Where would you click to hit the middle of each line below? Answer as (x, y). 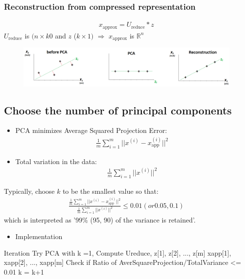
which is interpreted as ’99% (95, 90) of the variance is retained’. (100, 220)
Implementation (39, 236)
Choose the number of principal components (118, 110)
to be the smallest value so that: (110, 191)
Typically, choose (29, 191)
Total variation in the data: (56, 161)
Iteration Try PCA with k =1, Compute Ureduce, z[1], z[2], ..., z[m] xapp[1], (118, 252)
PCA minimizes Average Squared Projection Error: (91, 130)
